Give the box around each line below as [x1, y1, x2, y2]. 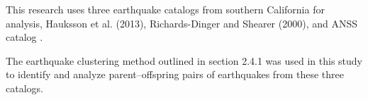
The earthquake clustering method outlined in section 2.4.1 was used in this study [6, 53, 362, 68]
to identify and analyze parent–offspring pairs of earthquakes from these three [6, 67, 344, 82]
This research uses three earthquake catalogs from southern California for [6, 2, 325, 16]
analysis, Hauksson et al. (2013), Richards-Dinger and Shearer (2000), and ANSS [6, 15, 358, 30]
